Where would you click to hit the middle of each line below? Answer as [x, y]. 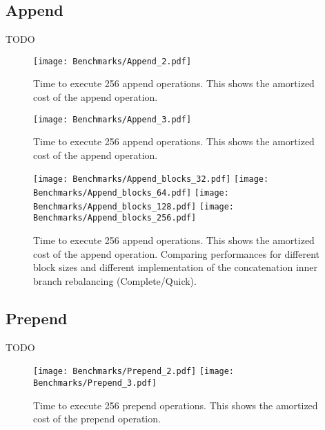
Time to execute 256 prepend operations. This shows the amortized [176, 405]
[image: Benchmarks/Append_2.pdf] [112, 61]
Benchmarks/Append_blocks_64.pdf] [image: [131, 193]
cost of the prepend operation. [97, 419]
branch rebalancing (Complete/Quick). [115, 280]
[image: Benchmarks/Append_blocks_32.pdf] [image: [151, 179]
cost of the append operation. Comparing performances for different [176, 253]
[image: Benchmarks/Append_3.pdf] [112, 119]
